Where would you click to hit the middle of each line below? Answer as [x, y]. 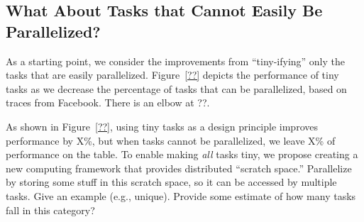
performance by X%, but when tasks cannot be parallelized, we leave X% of [171, 140]
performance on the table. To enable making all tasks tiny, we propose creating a [182, 154]
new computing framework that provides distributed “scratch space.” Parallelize [179, 168]
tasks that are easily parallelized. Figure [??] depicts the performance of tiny [172, 75]
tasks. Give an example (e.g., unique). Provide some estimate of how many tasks [181, 195]
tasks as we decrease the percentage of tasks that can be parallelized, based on [176, 88]
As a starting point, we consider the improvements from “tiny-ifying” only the [176, 61]
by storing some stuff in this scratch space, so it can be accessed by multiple [171, 182]
